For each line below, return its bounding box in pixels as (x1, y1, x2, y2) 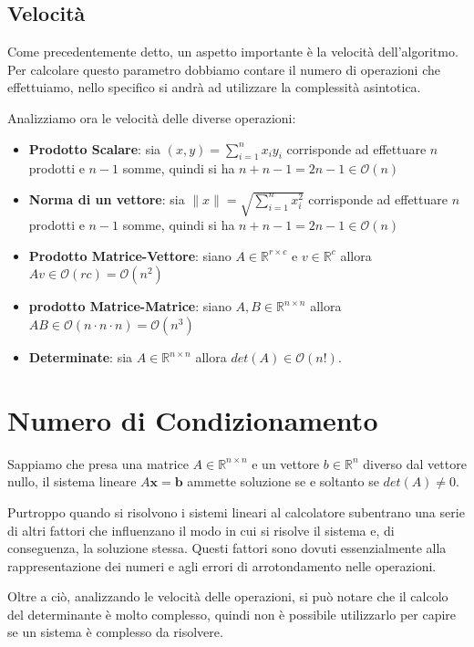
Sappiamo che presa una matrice (7, 454, 189, 473)
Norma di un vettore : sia (28, 189, 185, 208)
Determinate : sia (28, 348, 133, 367)
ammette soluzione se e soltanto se (187, 472, 379, 491)
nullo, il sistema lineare (7, 472, 137, 491)
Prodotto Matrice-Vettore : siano (28, 245, 232, 265)
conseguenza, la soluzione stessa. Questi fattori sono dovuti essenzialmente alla (7, 538, 447, 558)
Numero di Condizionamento (7, 401, 378, 438)
